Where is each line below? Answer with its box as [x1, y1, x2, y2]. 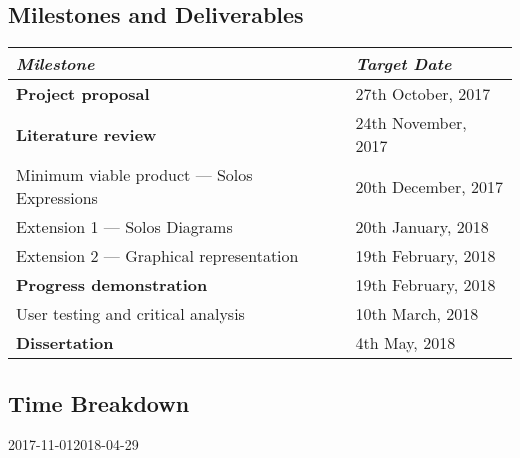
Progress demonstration [16, 273, 208, 297]
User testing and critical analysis [16, 302, 245, 326]
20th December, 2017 [355, 174, 503, 198]
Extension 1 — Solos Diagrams [16, 215, 233, 239]
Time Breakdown [8, 387, 190, 418]
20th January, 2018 [355, 215, 489, 239]
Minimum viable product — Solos [16, 163, 253, 187]
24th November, [355, 111, 467, 135]
